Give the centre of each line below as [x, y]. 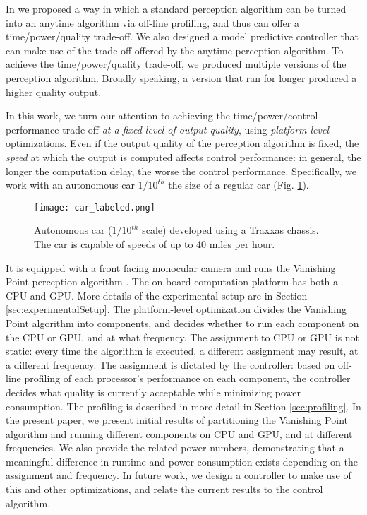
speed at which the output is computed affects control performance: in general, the [183, 156]
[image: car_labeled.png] [95, 207]
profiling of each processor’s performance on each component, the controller [187, 378]
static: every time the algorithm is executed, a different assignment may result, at [182, 351]
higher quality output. [54, 91]
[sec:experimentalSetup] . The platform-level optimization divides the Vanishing [176, 309]
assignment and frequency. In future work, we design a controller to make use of [179, 475]
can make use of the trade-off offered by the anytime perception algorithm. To [175, 50]
